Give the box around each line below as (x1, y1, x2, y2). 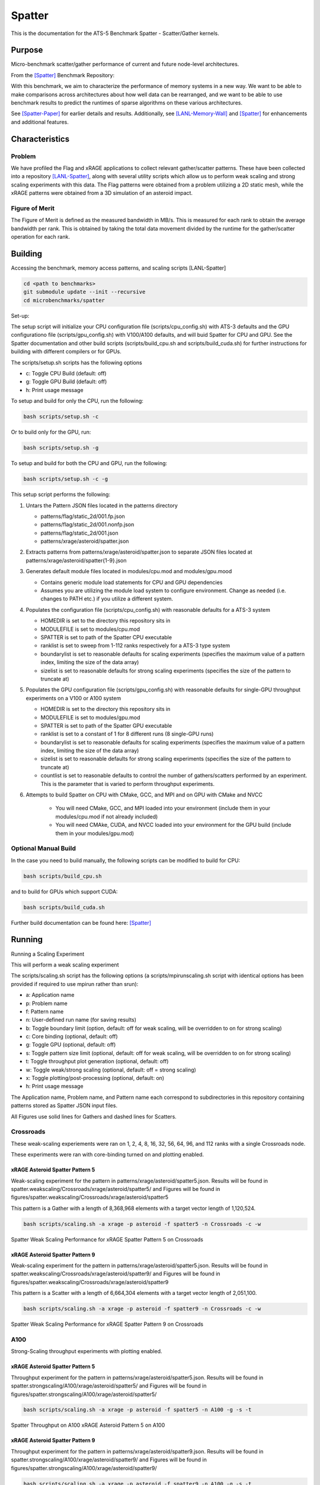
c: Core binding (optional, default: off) (25, 1033, 118, 1040)
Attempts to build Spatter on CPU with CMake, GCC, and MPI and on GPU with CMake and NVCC (25, 791, 263, 798)
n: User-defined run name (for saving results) (25, 1016, 136, 1023)
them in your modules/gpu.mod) (55, 829, 135, 837)
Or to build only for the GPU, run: (11, 428, 91, 436)
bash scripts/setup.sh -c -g (23, 476, 108, 482)
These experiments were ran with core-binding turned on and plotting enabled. (11, 1151, 204, 1158)
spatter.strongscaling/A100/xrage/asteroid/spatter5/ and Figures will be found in (11, 1382, 207, 1389)
